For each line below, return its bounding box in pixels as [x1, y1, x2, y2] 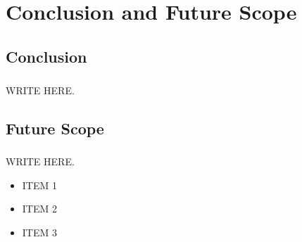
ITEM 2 [22, 201, 57, 216]
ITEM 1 [22, 177, 57, 192]
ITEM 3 [22, 225, 57, 240]
